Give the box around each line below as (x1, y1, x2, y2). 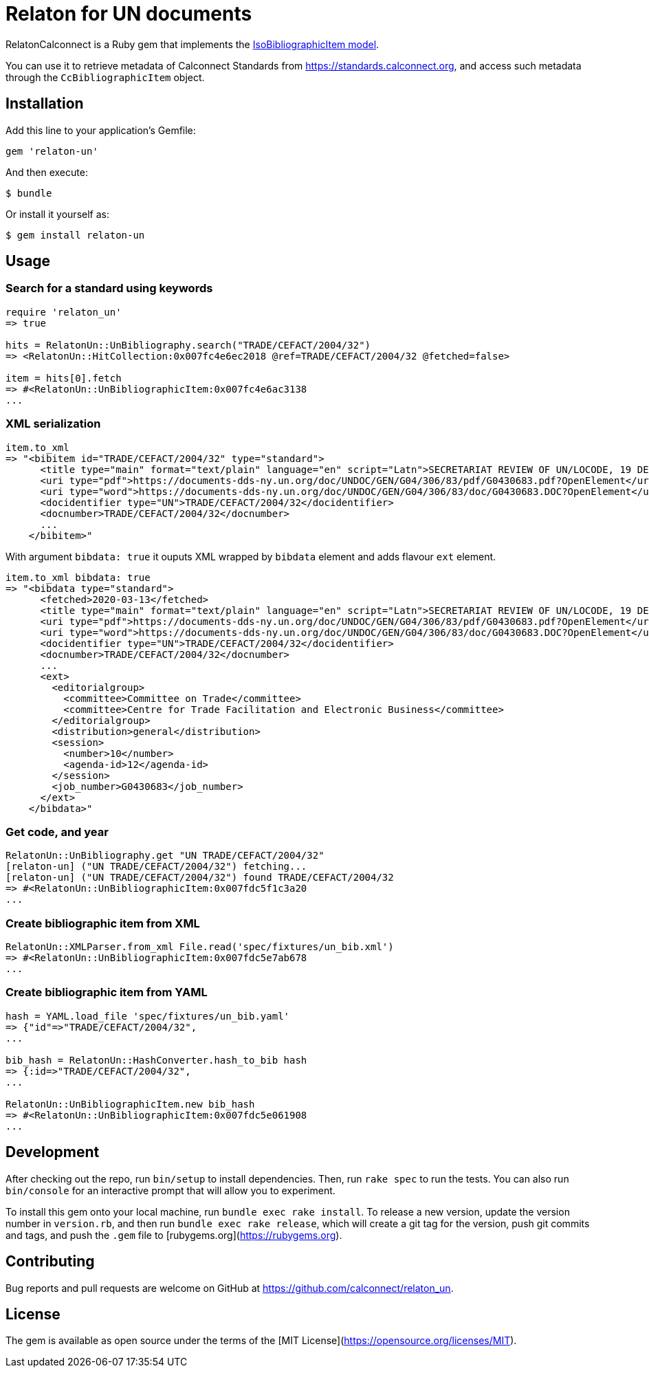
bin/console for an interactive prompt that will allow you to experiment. (5, 1184, 335, 1196)
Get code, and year (5, 824, 109, 839)
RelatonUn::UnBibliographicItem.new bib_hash (5, 1098, 255, 1110)
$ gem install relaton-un (5, 229, 145, 241)
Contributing (5, 1253, 95, 1271)
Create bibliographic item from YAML (5, 985, 208, 1000)
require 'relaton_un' (5, 306, 122, 318)
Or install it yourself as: (5, 208, 109, 220)
